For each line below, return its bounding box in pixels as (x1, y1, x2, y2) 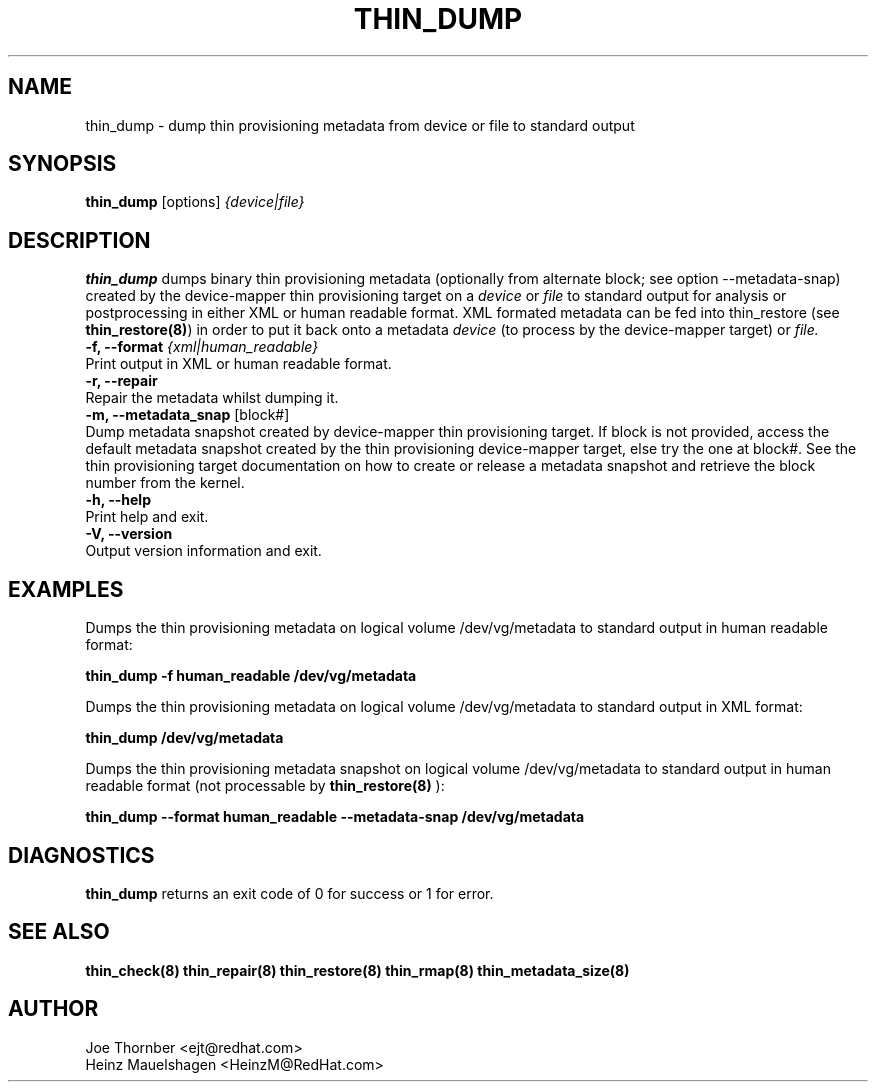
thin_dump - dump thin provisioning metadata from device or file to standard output (85, 116, 635, 134)
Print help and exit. (85, 508, 209, 526)
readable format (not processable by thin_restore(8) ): (85, 777, 445, 795)
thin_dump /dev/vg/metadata (85, 729, 284, 747)
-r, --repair (85, 372, 158, 390)
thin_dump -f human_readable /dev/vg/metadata (85, 667, 417, 685)
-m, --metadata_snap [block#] (85, 406, 290, 424)
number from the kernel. (85, 474, 245, 492)
